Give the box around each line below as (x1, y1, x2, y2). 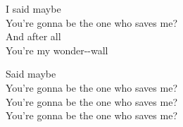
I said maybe (6, 1, 61, 16)
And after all (6, 29, 61, 44)
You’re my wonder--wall (6, 42, 108, 57)
